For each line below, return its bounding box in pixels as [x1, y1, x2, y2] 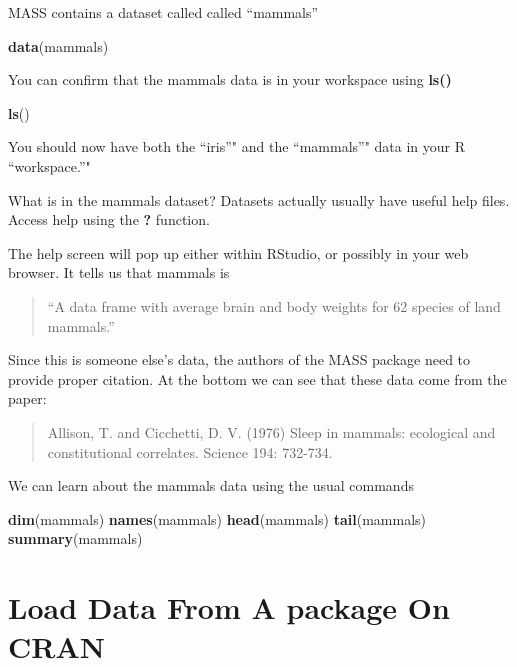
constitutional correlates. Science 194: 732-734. [47, 441, 333, 462]
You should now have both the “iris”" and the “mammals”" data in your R [8, 136, 466, 157]
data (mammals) [8, 35, 109, 56]
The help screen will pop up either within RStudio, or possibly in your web [8, 242, 469, 263]
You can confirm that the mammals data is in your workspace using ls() [8, 69, 452, 90]
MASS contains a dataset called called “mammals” [8, 2, 319, 22]
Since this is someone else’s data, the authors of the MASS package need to [8, 349, 471, 370]
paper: [8, 388, 47, 409]
